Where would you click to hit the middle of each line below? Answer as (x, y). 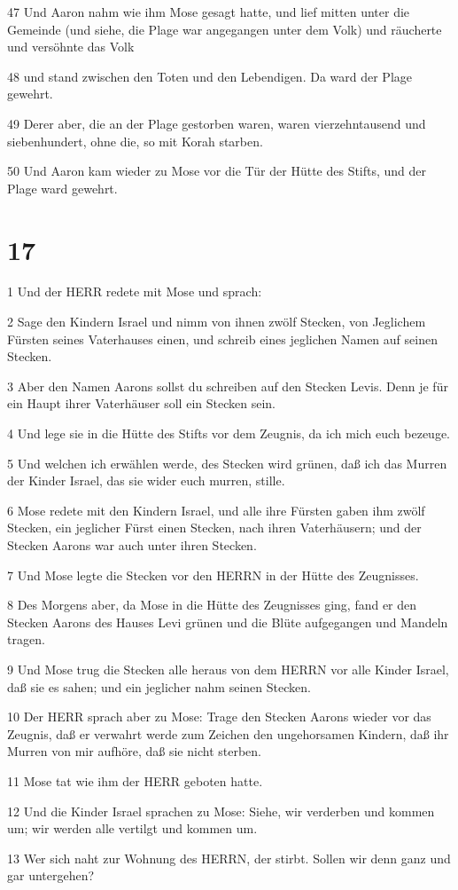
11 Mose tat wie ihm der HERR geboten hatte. (135, 780)
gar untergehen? (51, 875)
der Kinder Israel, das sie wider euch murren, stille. (146, 480)
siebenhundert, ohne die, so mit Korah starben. (135, 141)
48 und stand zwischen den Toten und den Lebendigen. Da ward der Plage (210, 76)
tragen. (26, 639)
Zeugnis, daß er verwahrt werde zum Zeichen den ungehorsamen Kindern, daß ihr (228, 733)
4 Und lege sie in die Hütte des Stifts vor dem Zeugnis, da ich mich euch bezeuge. (229, 433)
